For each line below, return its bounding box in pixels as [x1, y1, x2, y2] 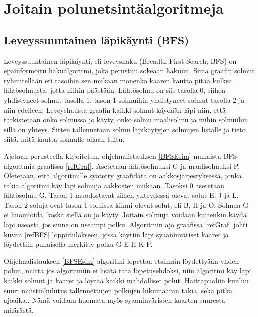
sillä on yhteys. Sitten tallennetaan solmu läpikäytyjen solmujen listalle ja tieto [4, 124, 246, 134]
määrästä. [4, 304, 34, 315]
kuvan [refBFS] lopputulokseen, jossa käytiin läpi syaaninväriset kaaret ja [4, 229, 229, 239]
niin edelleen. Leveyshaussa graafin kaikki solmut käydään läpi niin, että [4, 104, 226, 115]
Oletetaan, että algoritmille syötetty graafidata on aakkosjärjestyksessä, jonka [4, 170, 242, 181]
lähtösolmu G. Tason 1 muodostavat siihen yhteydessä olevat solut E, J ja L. [4, 190, 239, 200]
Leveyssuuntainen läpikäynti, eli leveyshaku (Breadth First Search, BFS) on [4, 55, 237, 66]
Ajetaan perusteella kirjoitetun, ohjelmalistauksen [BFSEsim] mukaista [4, 150, 221, 161]
